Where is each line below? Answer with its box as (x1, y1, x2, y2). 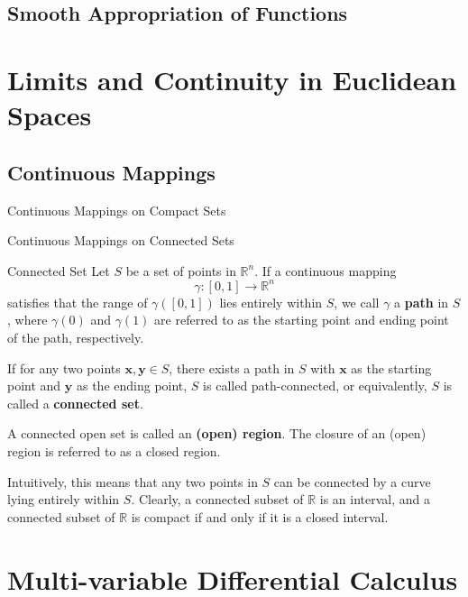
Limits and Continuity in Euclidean (7, 60, 457, 97)
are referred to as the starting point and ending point (154, 310, 449, 329)
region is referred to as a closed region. (7, 441, 221, 460)
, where (7, 310, 48, 329)
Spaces (7, 96, 92, 133)
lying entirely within (7, 490, 120, 509)
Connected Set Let (7, 261, 110, 280)
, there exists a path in (169, 358, 295, 377)
